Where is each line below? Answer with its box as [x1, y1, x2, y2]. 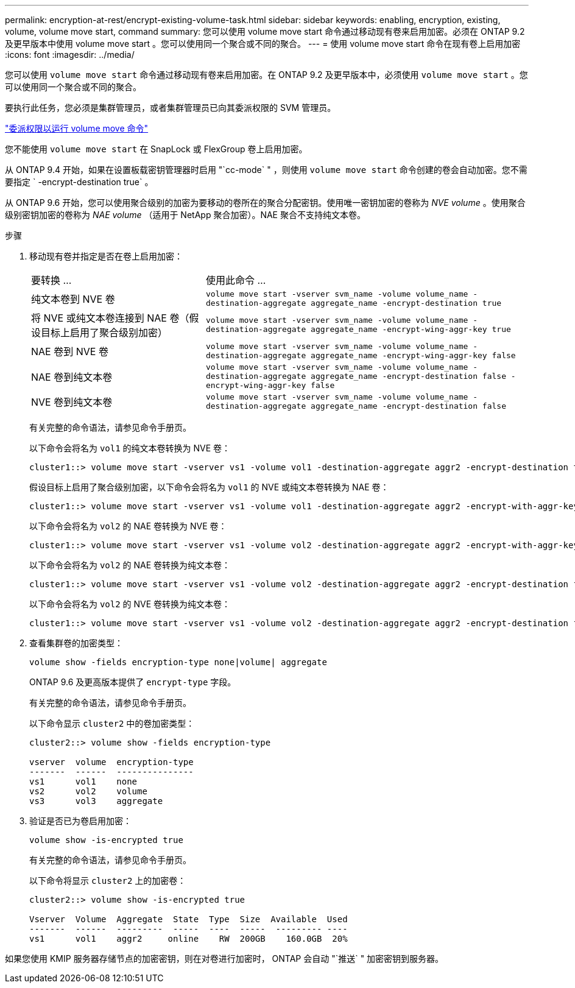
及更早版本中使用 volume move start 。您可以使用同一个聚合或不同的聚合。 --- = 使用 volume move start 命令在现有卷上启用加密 [5, 38, 521, 49]
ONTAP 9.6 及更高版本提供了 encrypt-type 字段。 [29, 677, 236, 687]
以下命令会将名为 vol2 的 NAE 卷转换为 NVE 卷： [29, 521, 227, 531]
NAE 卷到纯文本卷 [31, 370, 113, 383]
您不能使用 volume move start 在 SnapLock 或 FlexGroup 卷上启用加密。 [5, 144, 308, 154]
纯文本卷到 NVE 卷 [31, 293, 115, 305]
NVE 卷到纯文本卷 [31, 396, 113, 408]
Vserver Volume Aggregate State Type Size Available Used [29, 914, 348, 924]
